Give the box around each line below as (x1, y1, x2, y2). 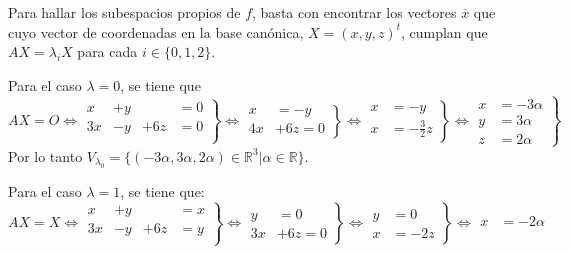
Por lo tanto (8, 145, 83, 166)
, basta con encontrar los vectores (252, 2, 457, 22)
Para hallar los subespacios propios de (8, 2, 241, 22)
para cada (77, 41, 138, 62)
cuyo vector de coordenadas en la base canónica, (8, 21, 304, 42)
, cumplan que (400, 21, 488, 42)
